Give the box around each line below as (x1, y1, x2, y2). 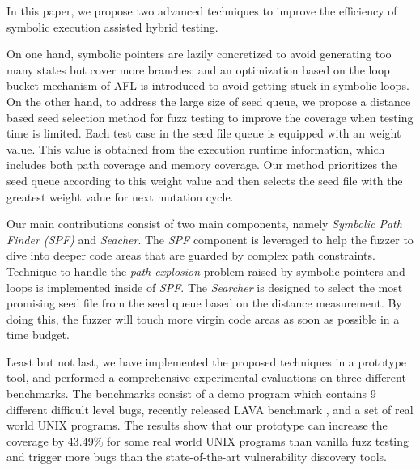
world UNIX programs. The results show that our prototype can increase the (6, 417, 388, 434)
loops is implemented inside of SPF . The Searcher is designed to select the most (6, 278, 403, 295)
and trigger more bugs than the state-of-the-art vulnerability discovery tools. (6, 448, 387, 465)
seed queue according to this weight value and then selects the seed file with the (6, 171, 403, 188)
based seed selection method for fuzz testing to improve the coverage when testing (6, 108, 414, 125)
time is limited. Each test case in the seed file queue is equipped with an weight (6, 125, 401, 142)
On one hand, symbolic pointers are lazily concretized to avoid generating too (6, 45, 392, 62)
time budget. (6, 326, 70, 343)
